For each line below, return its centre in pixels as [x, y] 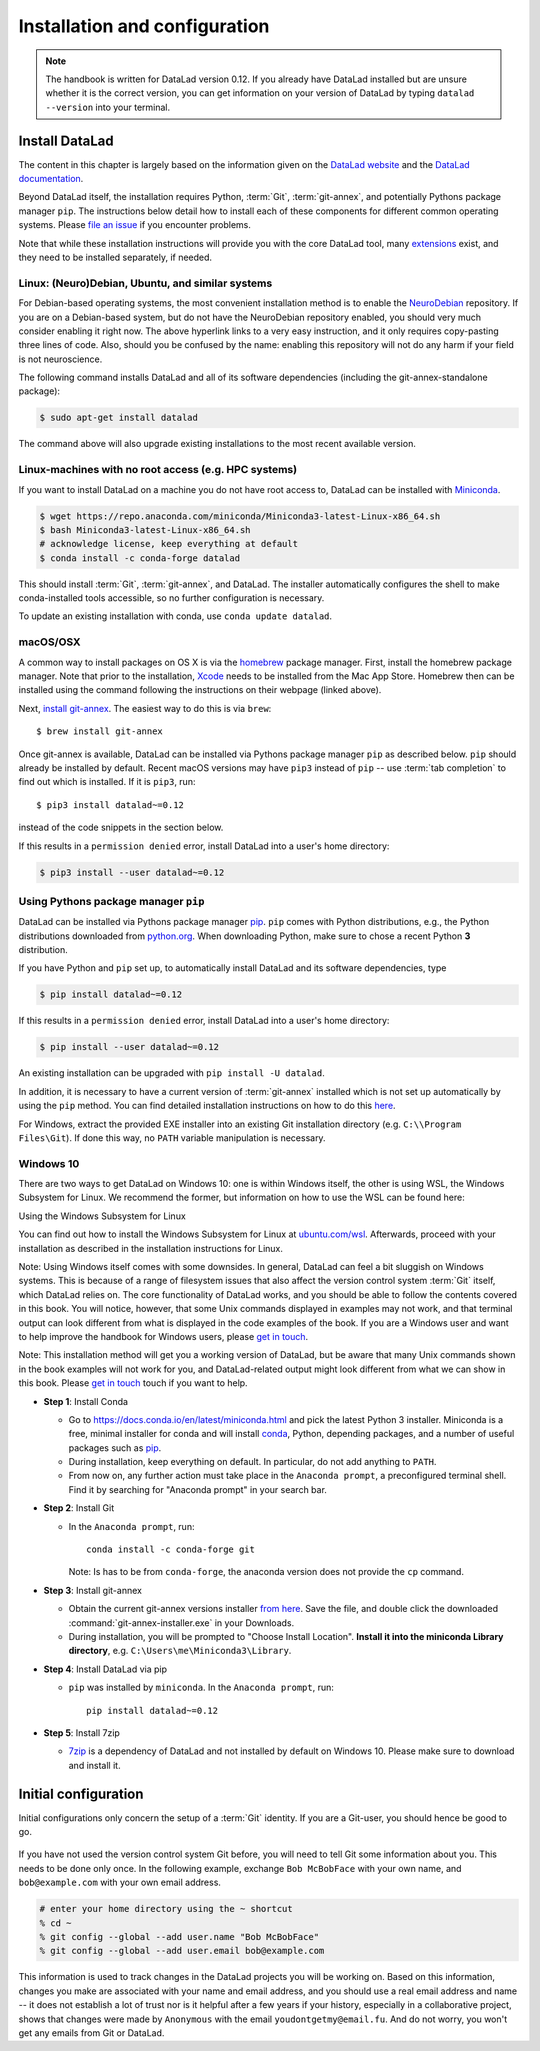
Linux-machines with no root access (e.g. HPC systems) [158, 470]
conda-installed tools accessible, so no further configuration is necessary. [171, 598]
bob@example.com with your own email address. [120, 1882]
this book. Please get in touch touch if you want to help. [133, 1383]
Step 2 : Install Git [79, 1508]
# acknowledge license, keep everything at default [169, 544]
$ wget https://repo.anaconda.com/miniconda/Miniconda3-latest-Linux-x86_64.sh [240, 516]
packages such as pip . [115, 1447]
